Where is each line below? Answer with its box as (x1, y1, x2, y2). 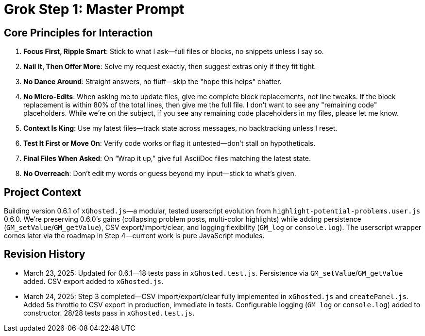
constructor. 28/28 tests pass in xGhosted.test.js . (23, 308, 195, 317)
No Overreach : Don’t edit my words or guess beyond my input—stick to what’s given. (23, 169, 296, 178)
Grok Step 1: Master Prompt (4, 1, 185, 18)
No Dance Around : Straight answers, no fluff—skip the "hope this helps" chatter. (23, 77, 282, 86)
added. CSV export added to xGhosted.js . (23, 277, 164, 285)
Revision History (4, 248, 85, 261)
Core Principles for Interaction (4, 26, 153, 39)
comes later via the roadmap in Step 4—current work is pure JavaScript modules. (4, 231, 265, 240)
